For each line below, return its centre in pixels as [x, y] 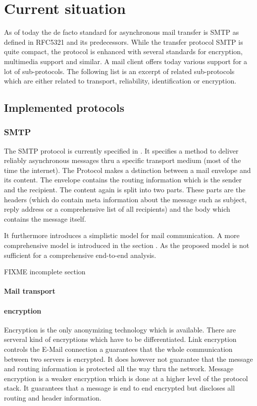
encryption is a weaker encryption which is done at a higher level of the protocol [126, 378]
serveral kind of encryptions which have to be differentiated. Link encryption [120, 339]
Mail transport [30, 291]
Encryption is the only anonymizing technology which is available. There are [120, 329]
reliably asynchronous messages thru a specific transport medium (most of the [123, 160]
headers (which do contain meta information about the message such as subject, [126, 199]
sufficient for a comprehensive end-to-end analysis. [80, 255]
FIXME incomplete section [45, 272]
